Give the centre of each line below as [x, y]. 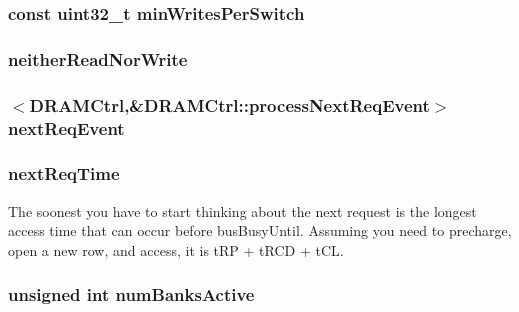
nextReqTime [64, 173]
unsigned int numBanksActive [131, 294]
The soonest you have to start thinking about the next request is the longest [242, 210]
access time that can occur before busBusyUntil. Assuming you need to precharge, [260, 230]
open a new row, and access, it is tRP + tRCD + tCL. [176, 249]
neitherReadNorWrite [98, 58]
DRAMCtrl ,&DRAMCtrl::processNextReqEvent [229, 104]
